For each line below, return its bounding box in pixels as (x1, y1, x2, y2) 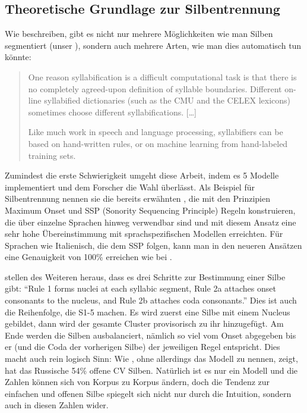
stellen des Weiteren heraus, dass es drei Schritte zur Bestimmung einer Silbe (5, 270, 286, 283)
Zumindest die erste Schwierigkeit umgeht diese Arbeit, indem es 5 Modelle (5, 169, 279, 182)
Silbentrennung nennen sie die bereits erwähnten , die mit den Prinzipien (5, 192, 270, 205)
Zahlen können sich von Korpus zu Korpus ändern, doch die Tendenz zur (5, 376, 270, 388)
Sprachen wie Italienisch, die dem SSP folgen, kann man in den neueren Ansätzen (5, 239, 302, 251)
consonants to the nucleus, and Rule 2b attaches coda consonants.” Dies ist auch (5, 294, 297, 306)
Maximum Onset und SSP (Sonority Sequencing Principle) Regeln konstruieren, (5, 204, 296, 216)
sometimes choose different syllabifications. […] (28, 105, 197, 118)
